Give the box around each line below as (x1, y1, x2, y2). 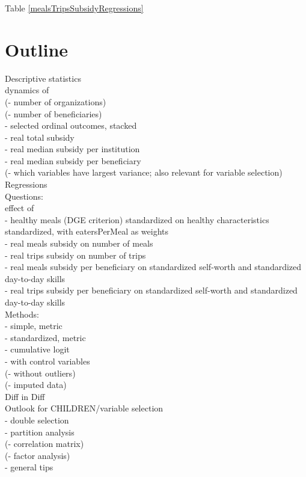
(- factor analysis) (5, 449, 70, 461)
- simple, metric (5, 319, 63, 332)
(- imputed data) (5, 378, 67, 391)
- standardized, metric (5, 331, 86, 343)
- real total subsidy (5, 131, 75, 143)
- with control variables (5, 354, 90, 367)
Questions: (5, 189, 43, 202)
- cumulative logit (5, 343, 70, 355)
